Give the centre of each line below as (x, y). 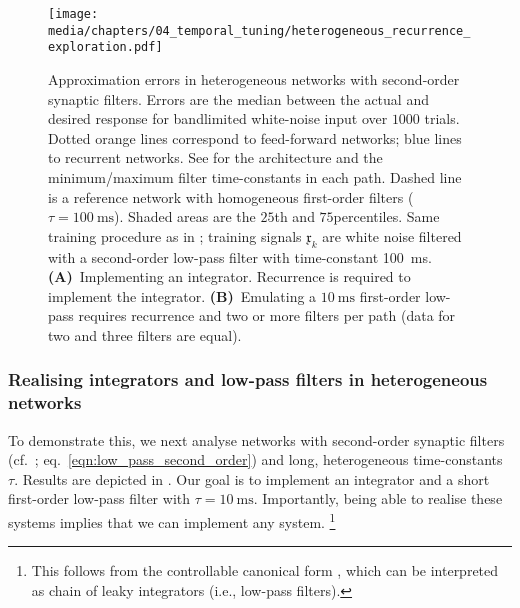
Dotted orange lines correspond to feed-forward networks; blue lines (255, 137)
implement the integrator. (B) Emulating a (182, 295)
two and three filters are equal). (145, 334)
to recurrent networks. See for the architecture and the (215, 157)
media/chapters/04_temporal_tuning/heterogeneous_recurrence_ (259, 30)
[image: (73, 14)
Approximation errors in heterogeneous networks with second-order (254, 78)
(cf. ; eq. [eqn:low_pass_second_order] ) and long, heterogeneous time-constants (255, 459)
